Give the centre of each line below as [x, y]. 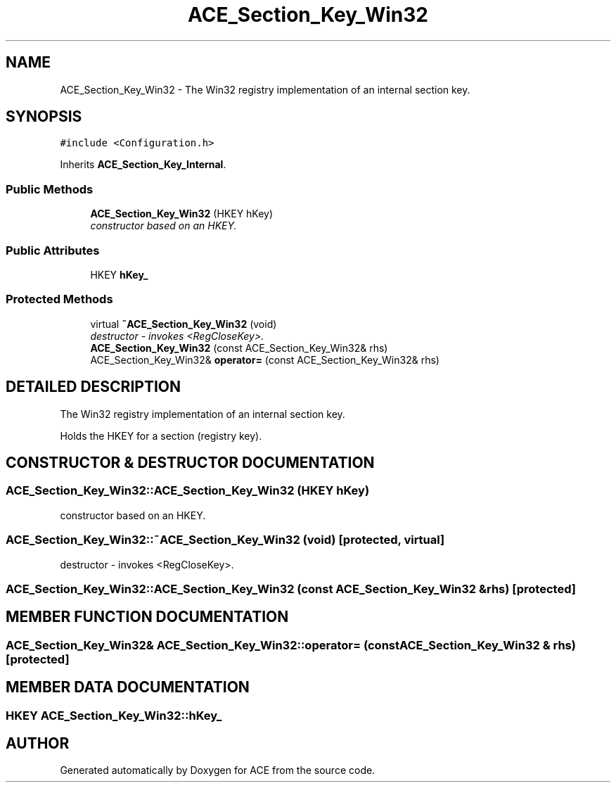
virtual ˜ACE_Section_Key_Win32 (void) [184, 324]
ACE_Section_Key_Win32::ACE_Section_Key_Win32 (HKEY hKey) [188, 491]
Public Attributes [53, 250]
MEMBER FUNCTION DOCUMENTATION [147, 617]
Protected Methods [59, 299]
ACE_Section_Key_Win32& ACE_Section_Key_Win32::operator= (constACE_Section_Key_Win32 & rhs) [291, 645]
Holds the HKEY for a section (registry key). [161, 436]
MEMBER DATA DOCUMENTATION [128, 687]
